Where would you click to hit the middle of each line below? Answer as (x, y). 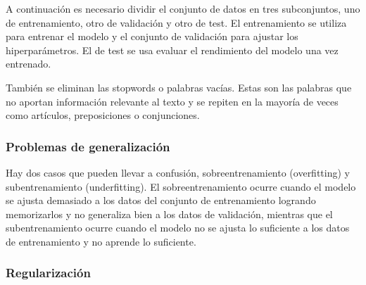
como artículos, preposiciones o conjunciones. (103, 115)
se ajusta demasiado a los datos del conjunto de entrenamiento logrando (161, 200)
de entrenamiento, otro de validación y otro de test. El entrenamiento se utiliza (176, 22)
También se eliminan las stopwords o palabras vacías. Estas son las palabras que (179, 87)
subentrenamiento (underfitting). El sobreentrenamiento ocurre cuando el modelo (181, 186)
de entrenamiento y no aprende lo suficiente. (101, 241)
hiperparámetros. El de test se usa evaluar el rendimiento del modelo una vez (172, 50)
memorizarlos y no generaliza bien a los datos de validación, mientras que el (169, 214)
